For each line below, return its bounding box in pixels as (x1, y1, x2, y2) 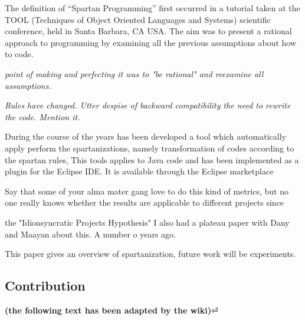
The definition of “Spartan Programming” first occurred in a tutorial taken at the (5, 2, 300, 14)
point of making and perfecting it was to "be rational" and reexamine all (5, 67, 264, 80)
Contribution (5, 276, 86, 295)
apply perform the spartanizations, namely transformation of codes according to (5, 141, 294, 154)
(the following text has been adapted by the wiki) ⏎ (5, 303, 218, 316)
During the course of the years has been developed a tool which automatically (5, 130, 286, 143)
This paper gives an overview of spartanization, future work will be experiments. (5, 248, 296, 260)
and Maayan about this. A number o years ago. (5, 227, 176, 240)
